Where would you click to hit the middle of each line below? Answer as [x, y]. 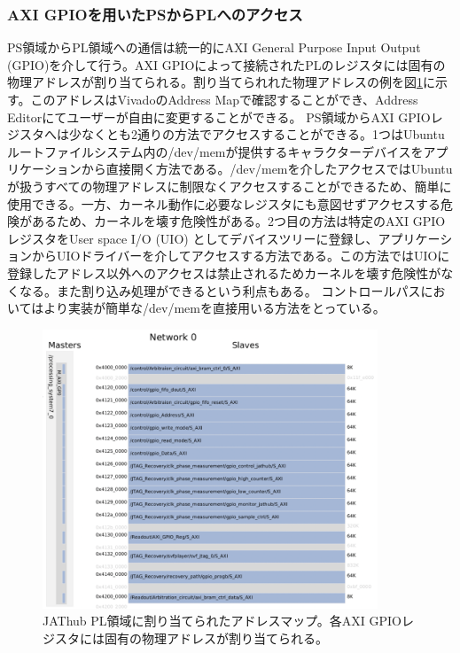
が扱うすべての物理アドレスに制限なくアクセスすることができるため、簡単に [230, 186]
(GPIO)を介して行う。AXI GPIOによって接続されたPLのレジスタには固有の [226, 64]
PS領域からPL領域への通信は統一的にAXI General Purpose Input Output [214, 47]
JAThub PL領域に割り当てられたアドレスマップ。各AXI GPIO [222, 621]
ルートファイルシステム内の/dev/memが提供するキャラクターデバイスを [215, 151]
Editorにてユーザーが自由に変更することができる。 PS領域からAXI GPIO [219, 117]
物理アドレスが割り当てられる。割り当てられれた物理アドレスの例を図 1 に [221, 82]
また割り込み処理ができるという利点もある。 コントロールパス [238, 290]
